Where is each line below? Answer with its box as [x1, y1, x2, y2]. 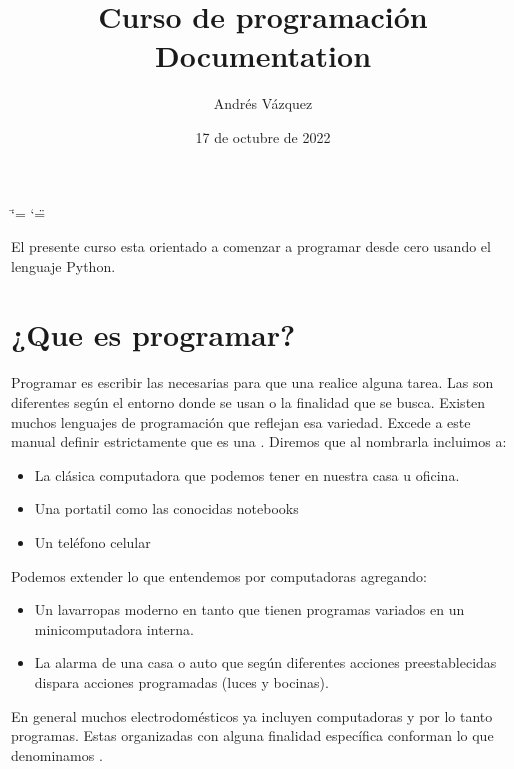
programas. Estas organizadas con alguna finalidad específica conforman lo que [11, 725, 494, 746]
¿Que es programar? [11, 314, 296, 355]
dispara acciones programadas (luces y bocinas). [34, 671, 329, 692]
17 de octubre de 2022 [195, 126, 331, 147]
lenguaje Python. [11, 255, 116, 276]
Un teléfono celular [34, 531, 151, 552]
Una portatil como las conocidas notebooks [34, 498, 299, 519]
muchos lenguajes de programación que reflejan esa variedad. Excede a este [11, 411, 471, 432]
